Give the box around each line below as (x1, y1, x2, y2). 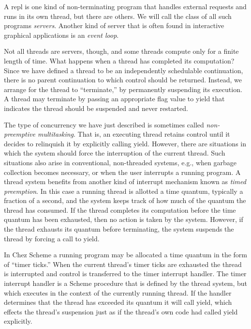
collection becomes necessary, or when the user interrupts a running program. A (4, 167, 241, 177)
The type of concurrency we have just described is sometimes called (4, 119, 204, 129)
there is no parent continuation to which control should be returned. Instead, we (4, 75, 242, 85)
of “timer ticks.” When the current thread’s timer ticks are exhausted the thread (4, 259, 242, 269)
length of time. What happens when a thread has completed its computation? (4, 55, 235, 65)
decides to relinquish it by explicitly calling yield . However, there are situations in (4, 138, 246, 148)
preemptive (4, 129, 35, 139)
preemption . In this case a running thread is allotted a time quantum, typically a (4, 186, 243, 196)
